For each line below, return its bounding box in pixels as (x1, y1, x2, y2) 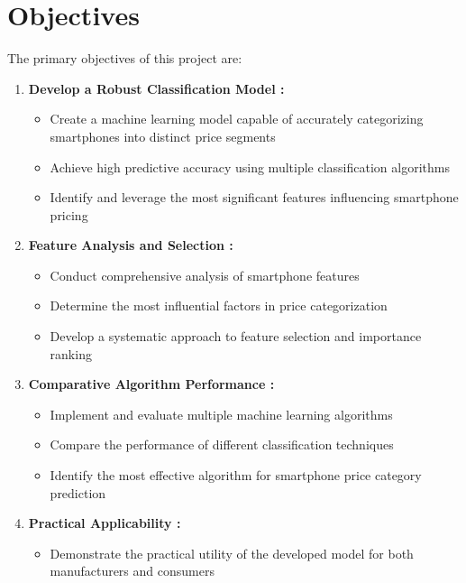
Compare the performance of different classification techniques (50, 435, 394, 454)
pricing (50, 205, 88, 224)
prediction (50, 483, 106, 502)
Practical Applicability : (28, 514, 181, 532)
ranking (50, 344, 92, 363)
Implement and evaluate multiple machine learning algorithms (50, 404, 393, 423)
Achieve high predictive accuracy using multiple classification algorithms (50, 157, 450, 176)
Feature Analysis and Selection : (28, 236, 233, 254)
